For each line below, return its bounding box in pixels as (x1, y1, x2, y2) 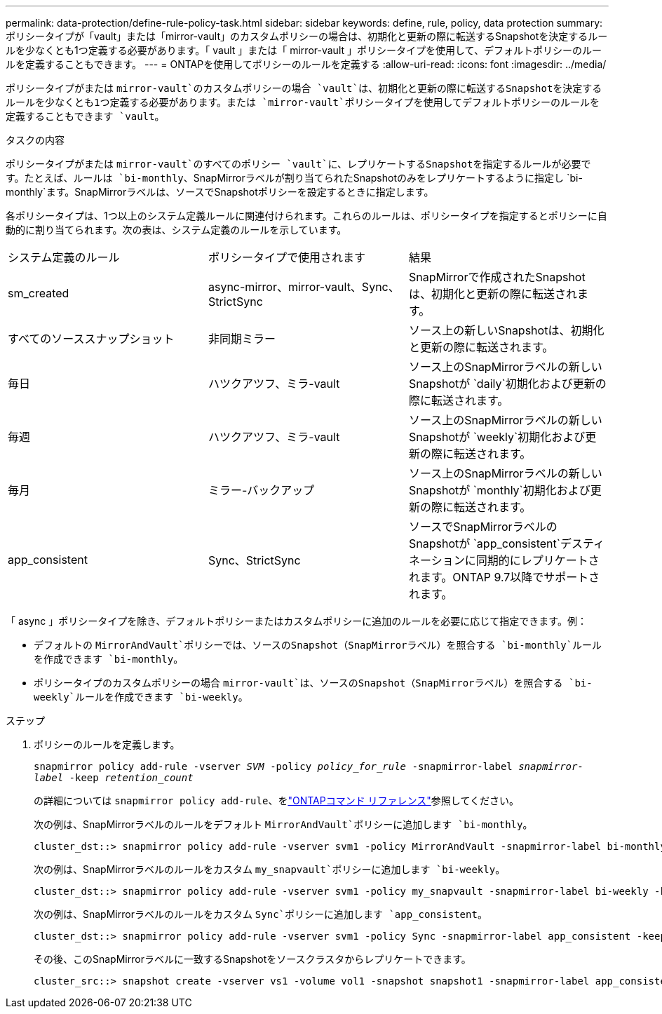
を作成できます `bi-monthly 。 (34, 653, 184, 665)
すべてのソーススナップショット (8, 332, 175, 346)
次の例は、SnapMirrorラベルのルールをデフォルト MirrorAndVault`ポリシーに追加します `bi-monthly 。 (34, 818, 533, 830)
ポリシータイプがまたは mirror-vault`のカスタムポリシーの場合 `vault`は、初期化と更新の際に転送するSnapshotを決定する (6, 82, 602, 94)
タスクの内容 (6, 134, 65, 146)
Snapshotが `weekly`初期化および (408, 430, 586, 444)
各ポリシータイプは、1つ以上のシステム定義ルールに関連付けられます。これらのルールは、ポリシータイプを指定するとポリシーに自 (6, 210, 607, 222)
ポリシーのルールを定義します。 (34, 738, 180, 750)
